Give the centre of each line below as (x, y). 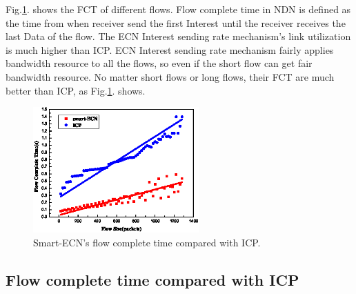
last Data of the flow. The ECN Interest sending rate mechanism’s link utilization (178, 36)
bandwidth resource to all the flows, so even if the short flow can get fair (159, 63)
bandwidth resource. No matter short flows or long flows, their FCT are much (170, 76)
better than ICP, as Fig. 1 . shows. (76, 90)
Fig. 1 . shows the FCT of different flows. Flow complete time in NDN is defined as (178, 9)
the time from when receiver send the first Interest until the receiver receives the (176, 22)
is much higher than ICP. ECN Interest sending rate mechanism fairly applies (170, 49)
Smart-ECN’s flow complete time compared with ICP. (147, 242)
